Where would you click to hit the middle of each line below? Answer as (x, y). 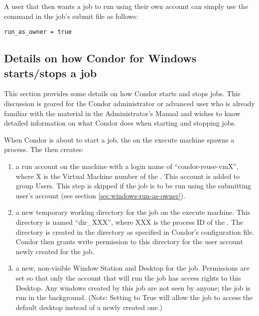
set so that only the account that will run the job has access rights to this (128, 277)
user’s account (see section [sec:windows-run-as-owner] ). (100, 195)
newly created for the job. (55, 251)
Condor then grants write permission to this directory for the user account (129, 241)
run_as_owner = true (38, 32)
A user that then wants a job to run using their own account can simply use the (126, 6)
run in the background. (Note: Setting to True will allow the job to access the (134, 297)
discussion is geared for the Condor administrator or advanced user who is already (129, 103)
